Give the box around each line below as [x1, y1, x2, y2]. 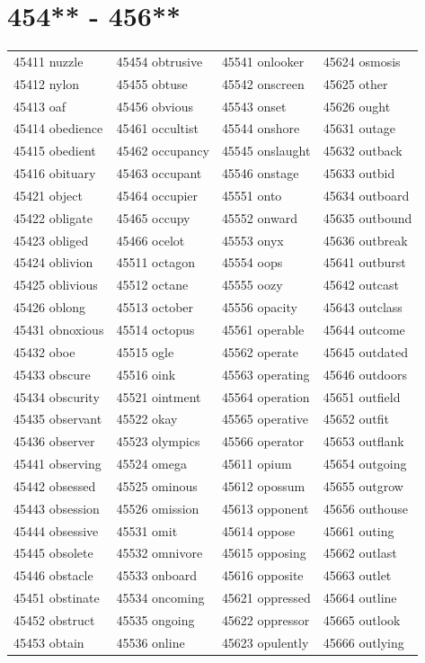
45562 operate [221, 342, 299, 361]
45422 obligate [13, 208, 93, 227]
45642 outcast [323, 275, 399, 294]
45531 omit [116, 521, 178, 540]
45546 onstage [221, 164, 299, 183]
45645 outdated [323, 342, 408, 361]
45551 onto [221, 185, 282, 204]
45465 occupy [116, 208, 190, 227]
